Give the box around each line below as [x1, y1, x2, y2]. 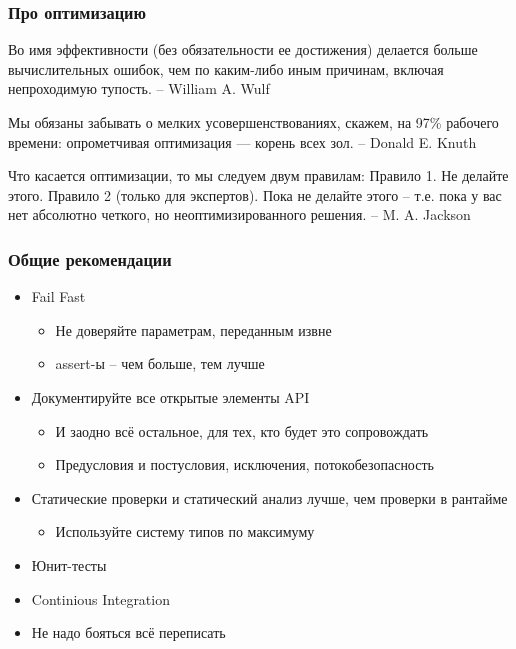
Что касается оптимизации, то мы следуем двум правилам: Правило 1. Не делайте [8, 165, 509, 186]
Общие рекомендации [8, 246, 172, 271]
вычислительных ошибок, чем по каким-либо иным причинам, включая [8, 58, 444, 79]
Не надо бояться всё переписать [31, 622, 226, 643]
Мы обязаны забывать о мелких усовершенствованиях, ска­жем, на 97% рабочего [8, 112, 499, 132]
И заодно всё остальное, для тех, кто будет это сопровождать [55, 420, 429, 441]
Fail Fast [31, 286, 86, 307]
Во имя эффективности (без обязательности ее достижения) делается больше [8, 39, 478, 60]
